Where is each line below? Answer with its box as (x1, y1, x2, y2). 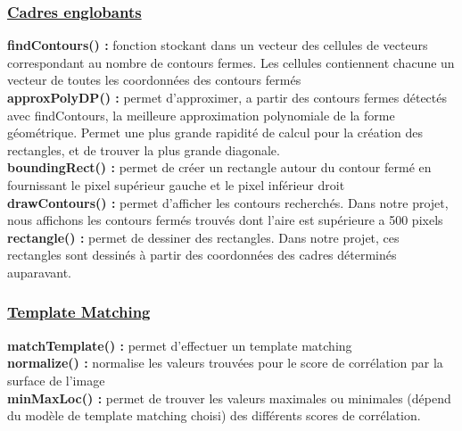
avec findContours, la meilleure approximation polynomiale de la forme (7, 105, 395, 124)
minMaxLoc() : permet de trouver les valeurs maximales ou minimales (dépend (7, 388, 451, 407)
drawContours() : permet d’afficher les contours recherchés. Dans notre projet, (7, 193, 449, 211)
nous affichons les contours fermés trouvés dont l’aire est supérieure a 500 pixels (7, 211, 443, 229)
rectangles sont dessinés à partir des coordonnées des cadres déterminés (7, 245, 397, 264)
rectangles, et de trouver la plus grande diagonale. (7, 140, 280, 159)
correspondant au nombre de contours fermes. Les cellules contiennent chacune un (7, 53, 455, 71)
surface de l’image (7, 370, 105, 389)
